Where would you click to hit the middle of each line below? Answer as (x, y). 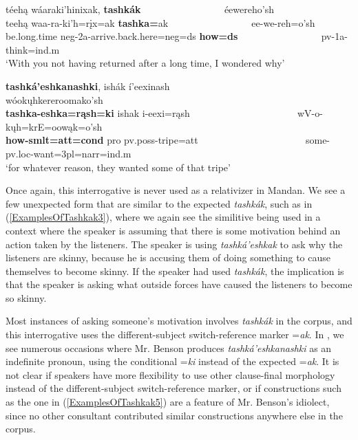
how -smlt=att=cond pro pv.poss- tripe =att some (166, 140)
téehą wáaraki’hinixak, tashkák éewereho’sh (140, 9)
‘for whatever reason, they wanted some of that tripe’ (118, 167)
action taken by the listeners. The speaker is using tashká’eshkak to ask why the (174, 244)
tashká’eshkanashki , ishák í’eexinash (88, 86)
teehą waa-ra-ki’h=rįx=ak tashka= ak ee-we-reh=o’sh (160, 22)
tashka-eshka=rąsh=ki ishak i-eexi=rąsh (98, 113)
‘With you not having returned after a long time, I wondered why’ (145, 63)
